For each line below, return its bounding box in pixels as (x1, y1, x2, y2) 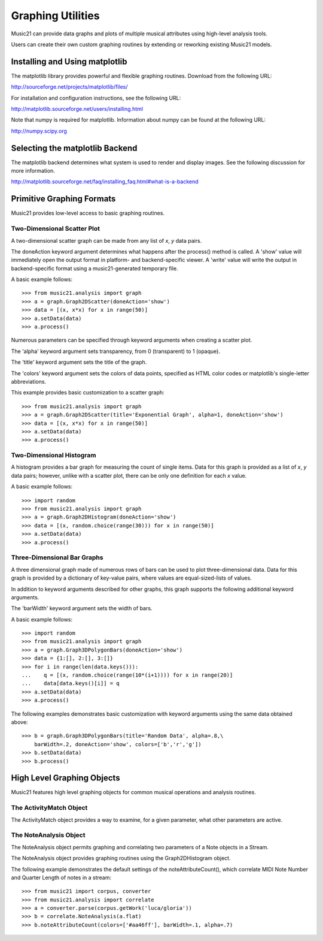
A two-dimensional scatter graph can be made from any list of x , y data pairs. (11, 237, 202, 244)
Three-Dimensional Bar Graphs (11, 553, 103, 562)
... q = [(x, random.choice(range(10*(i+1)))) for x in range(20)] (22, 672, 233, 678)
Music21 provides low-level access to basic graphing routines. (11, 210, 164, 217)
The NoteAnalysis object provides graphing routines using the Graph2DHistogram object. (11, 855, 231, 862)
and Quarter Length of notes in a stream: (11, 874, 112, 881)
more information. (11, 167, 55, 174)
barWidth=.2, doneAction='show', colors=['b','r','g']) (33, 741, 202, 747)
